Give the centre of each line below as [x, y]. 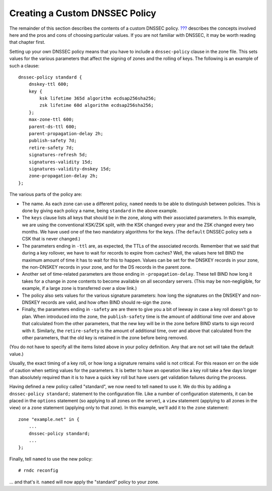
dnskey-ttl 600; [49, 84]
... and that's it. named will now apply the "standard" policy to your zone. [84, 482]
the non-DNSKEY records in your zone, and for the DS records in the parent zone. [107, 267]
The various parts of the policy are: [46, 195]
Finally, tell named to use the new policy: [51, 459]
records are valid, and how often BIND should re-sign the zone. [107, 302]
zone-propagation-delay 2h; [63, 176]
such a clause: [24, 66]
